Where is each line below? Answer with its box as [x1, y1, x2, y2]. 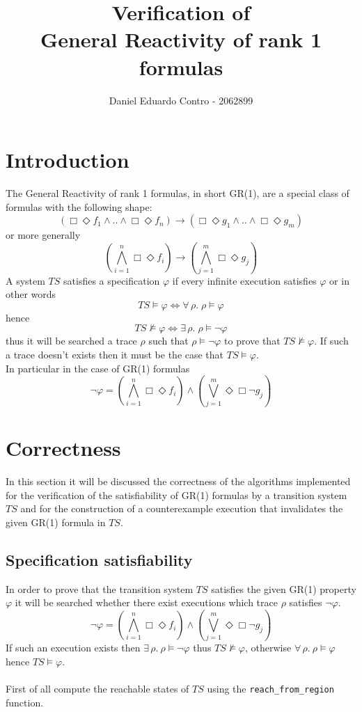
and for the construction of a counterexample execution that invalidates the [20, 501, 343, 516]
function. [6, 695, 44, 709]
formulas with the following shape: [6, 199, 152, 214]
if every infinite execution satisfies [172, 273, 317, 287]
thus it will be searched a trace [6, 333, 137, 348]
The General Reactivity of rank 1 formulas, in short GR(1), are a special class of [6, 186, 349, 200]
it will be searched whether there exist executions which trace [15, 595, 278, 610]
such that [148, 333, 189, 348]
